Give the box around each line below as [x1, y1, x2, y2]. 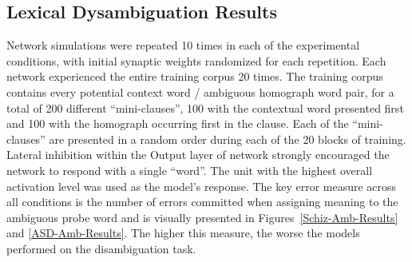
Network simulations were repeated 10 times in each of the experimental [6, 37, 360, 54]
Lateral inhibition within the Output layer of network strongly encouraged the [6, 146, 390, 163]
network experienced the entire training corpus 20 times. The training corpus [6, 68, 383, 85]
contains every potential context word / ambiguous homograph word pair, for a [6, 83, 394, 100]
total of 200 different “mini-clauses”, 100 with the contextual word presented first [6, 99, 404, 116]
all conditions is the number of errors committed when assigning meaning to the [6, 193, 398, 210]
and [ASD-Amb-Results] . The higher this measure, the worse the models [6, 224, 360, 241]
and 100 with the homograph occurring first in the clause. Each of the [6, 115, 349, 132]
